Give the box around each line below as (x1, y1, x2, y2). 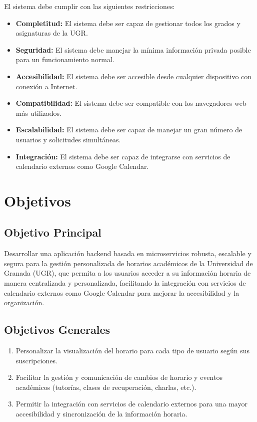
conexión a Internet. (15, 81, 77, 91)
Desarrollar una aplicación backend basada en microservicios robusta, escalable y (4, 248, 251, 259)
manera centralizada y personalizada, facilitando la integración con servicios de (4, 278, 246, 288)
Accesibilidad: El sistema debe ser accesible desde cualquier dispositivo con (15, 71, 252, 81)
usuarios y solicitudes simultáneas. (15, 134, 121, 144)
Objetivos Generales (4, 322, 110, 337)
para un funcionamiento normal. (15, 54, 114, 65)
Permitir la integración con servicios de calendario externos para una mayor (15, 398, 247, 409)
